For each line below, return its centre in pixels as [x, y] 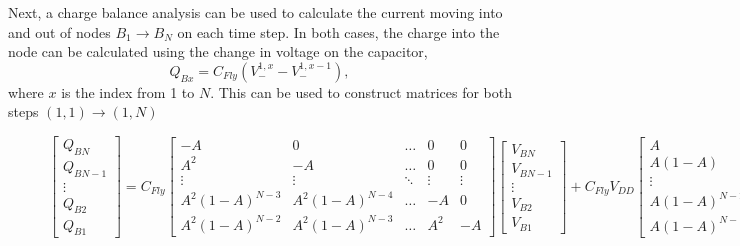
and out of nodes [59, 31]
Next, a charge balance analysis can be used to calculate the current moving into [255, 12]
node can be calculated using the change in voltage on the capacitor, [218, 51]
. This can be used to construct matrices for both [361, 91]
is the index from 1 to [128, 91]
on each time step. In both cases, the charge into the [338, 31]
